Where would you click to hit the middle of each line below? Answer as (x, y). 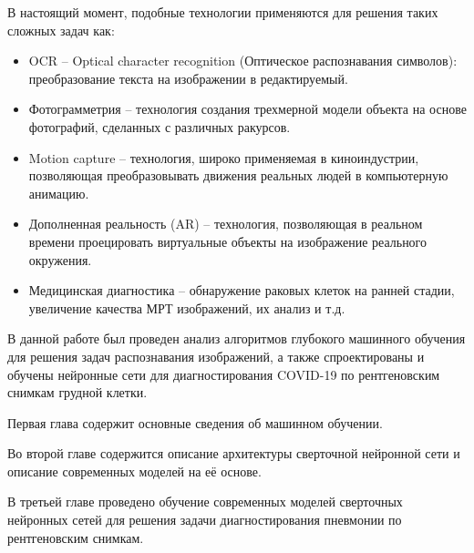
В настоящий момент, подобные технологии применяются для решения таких (223, 12)
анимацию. (59, 193)
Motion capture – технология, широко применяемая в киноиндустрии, (224, 157)
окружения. (60, 259)
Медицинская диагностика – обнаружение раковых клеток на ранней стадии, (242, 290)
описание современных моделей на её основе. (134, 471)
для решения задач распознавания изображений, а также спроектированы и (216, 356)
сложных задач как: (61, 30)
